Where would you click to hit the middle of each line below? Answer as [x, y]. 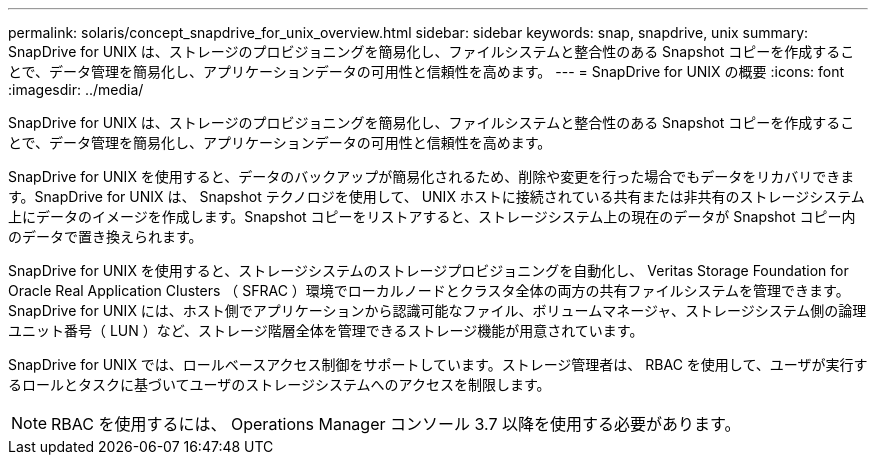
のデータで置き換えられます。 [105, 236]
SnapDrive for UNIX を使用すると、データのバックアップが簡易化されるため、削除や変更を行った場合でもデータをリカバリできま [431, 176]
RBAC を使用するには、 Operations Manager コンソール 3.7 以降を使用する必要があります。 [396, 424]
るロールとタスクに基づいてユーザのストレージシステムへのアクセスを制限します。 [279, 384]
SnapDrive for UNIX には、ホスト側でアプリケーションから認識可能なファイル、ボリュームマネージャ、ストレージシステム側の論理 [437, 310]
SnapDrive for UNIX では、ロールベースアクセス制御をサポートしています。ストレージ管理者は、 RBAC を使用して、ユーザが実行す [438, 364]
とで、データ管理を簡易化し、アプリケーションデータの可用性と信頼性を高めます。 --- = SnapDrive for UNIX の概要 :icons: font [426, 71]
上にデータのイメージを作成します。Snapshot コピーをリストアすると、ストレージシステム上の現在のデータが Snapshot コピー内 [432, 216]
